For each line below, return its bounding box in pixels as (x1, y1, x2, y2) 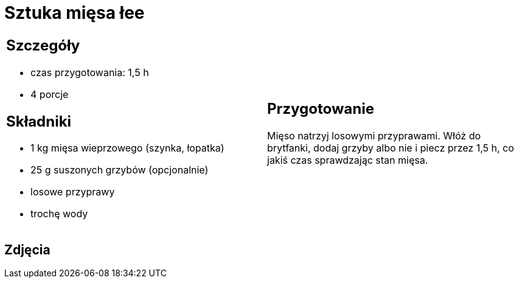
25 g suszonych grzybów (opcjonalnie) (30, 164, 209, 176)
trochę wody (30, 208, 88, 220)
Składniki (6, 112, 72, 130)
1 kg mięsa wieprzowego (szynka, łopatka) (30, 142, 225, 155)
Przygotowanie (267, 100, 374, 118)
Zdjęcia (4, 242, 51, 257)
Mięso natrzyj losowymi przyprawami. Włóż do (267, 130, 481, 142)
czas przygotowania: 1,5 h (30, 66, 149, 79)
